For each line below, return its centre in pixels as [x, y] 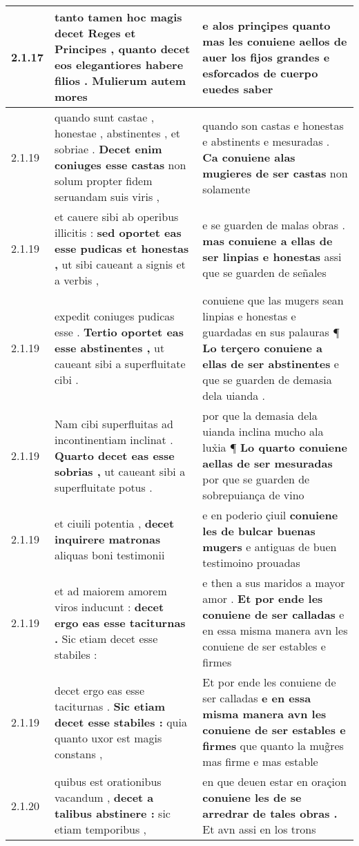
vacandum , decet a [104, 797]
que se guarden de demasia [267, 379]
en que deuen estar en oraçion [274, 781]
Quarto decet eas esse [115, 455]
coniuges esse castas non [120, 165]
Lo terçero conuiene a [263, 348]
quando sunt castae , [105, 117]
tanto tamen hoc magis [118, 17]
